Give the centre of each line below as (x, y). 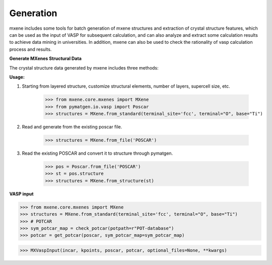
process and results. (30, 49)
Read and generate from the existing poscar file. (72, 127)
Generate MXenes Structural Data (45, 58)
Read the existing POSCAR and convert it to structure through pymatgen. (97, 153)
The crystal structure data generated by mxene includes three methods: (84, 68)
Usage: (17, 77)
